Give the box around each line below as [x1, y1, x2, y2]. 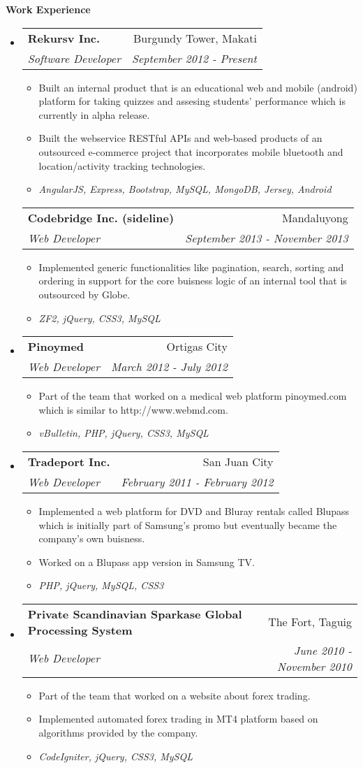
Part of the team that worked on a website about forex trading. [38, 688, 311, 702]
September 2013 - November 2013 [185, 229, 348, 246]
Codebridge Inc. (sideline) [27, 209, 175, 226]
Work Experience [6, 2, 91, 16]
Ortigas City [166, 338, 228, 355]
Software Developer [27, 50, 121, 66]
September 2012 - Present [131, 50, 257, 66]
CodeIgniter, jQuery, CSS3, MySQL [38, 748, 193, 763]
